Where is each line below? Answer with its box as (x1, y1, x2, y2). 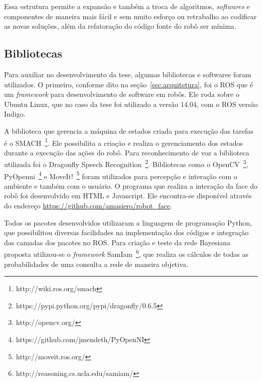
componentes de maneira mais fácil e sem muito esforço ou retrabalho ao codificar (4, 11, 257, 21)
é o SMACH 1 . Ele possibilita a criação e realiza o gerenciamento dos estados (4, 136, 243, 148)
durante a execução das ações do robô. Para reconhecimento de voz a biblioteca (4, 147, 249, 157)
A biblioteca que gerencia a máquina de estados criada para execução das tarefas (4, 125, 253, 136)
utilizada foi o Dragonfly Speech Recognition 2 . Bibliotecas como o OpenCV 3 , (4, 157, 248, 170)
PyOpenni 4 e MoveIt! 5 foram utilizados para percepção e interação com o (4, 169, 237, 181)
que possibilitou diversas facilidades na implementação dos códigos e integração (4, 227, 249, 238)
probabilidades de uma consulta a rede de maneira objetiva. (4, 258, 188, 269)
